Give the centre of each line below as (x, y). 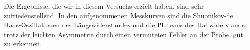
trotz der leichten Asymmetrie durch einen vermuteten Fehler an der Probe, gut (124, 34)
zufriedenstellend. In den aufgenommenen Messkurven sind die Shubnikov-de (119, 15)
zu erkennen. (23, 44)
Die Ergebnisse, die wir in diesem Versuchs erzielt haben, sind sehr (104, 6)
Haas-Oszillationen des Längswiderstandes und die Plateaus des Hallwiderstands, (125, 25)
